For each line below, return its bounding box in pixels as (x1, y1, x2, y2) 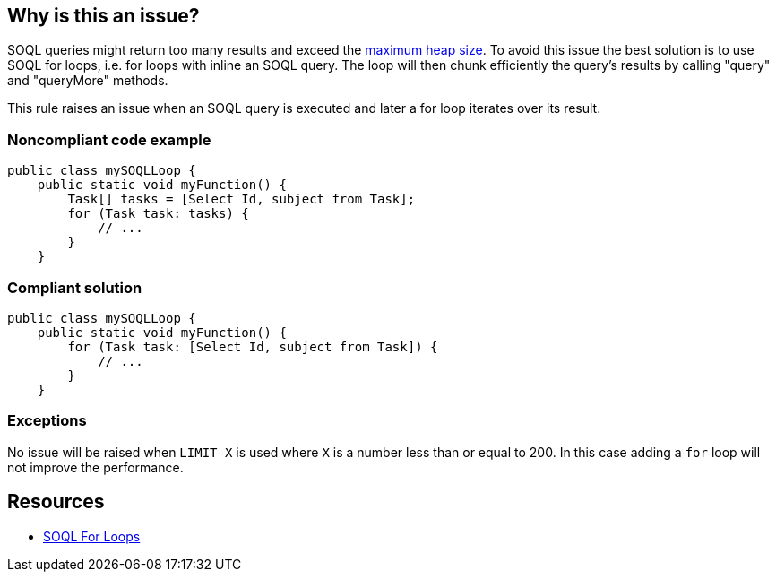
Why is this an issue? (7, 4, 200, 27)
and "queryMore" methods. (7, 73, 168, 89)
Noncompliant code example (7, 130, 211, 149)
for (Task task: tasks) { (67, 206, 249, 221)
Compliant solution (7, 278, 142, 297)
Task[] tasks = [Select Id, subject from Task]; (67, 192, 416, 207)
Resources (7, 490, 105, 514)
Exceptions (7, 411, 87, 430)
